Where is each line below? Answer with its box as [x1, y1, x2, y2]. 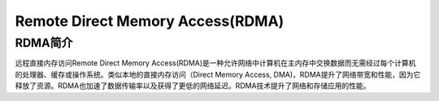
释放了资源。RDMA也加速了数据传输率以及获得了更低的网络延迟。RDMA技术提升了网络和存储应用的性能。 [15, 81, 371, 90]
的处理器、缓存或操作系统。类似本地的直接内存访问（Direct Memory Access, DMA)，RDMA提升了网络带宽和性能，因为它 [15, 69, 421, 79]
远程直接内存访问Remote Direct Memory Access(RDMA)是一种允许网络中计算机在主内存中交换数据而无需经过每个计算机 [15, 58, 416, 68]
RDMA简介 [15, 36, 73, 50]
